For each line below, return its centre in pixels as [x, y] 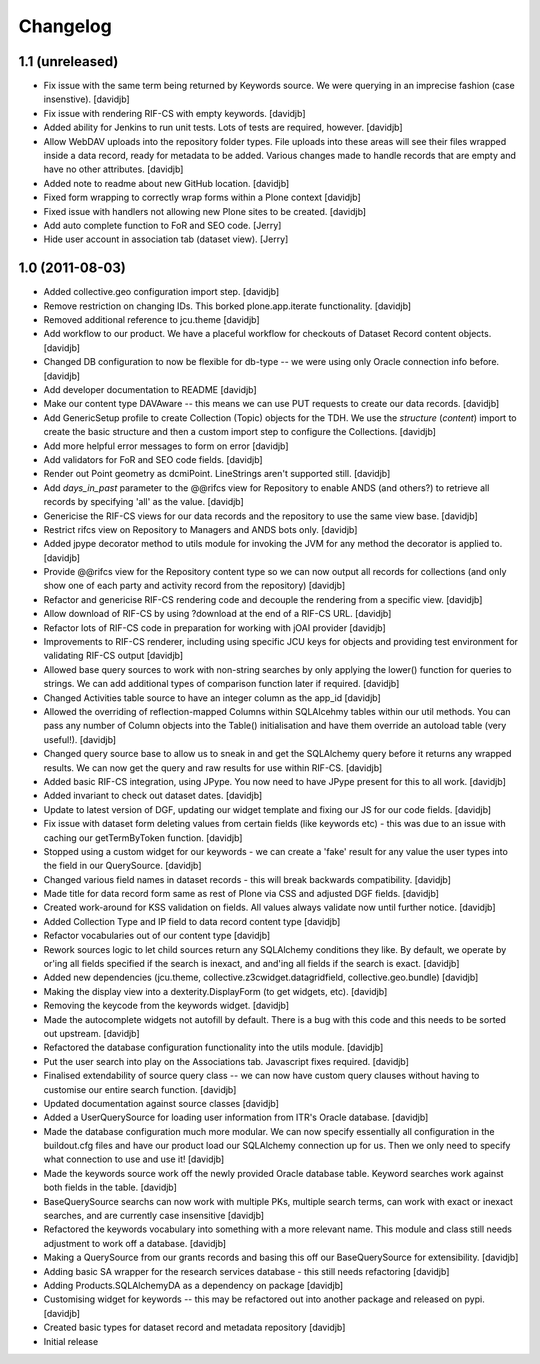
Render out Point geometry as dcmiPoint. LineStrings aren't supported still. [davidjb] [217, 474]
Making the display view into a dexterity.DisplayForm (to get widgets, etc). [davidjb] [215, 991]
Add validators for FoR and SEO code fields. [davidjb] [153, 459]
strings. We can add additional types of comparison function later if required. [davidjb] [221, 684]
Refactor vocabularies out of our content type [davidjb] [157, 936]
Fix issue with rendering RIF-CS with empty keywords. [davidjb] [174, 113]
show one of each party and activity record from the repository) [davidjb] [194, 586]
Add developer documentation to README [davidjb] [150, 389]
